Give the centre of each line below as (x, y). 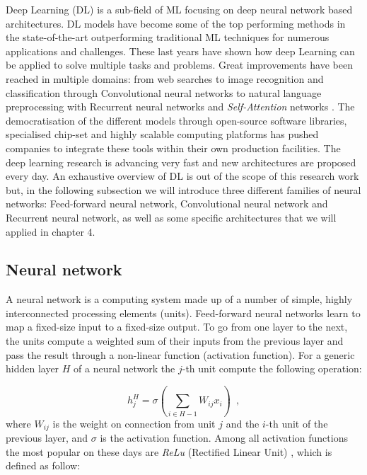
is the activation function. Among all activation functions (224, 438)
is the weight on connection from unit (134, 423)
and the (243, 423)
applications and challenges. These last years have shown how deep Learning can (180, 51)
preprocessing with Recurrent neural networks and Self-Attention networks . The (180, 107)
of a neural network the (124, 368)
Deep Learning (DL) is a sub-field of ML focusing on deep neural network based (179, 9)
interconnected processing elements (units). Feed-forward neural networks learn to (183, 313)
